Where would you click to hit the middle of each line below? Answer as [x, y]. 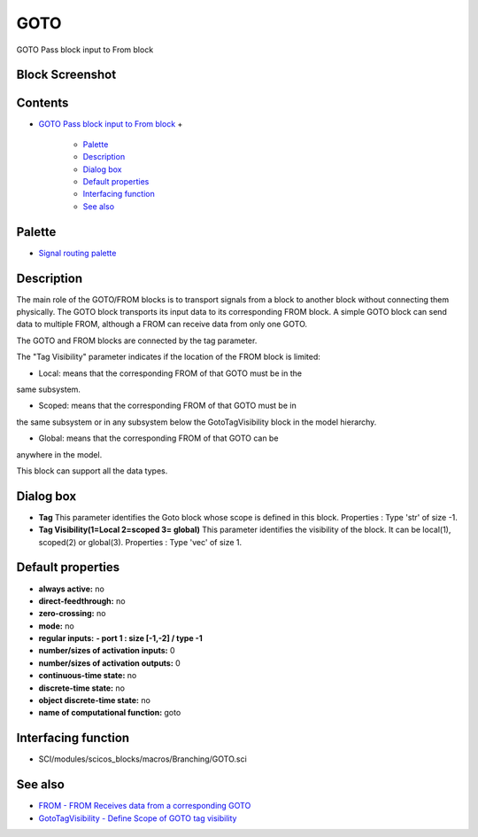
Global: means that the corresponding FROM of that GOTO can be [158, 438]
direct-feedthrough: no [82, 601]
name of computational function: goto [110, 713]
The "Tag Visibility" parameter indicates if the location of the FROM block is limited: [168, 357]
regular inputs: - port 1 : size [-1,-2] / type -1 [120, 638]
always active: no [72, 589]
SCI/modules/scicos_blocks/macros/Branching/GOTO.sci [143, 759]
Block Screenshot [66, 75]
